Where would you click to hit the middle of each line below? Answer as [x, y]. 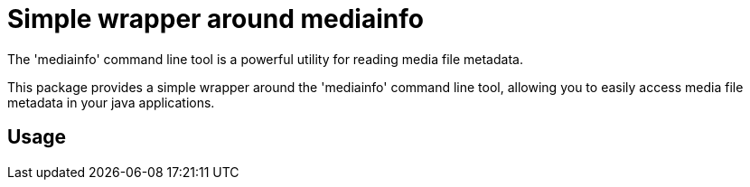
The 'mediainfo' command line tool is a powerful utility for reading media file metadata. [265, 59]
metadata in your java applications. [111, 102]
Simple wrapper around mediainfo [216, 19]
